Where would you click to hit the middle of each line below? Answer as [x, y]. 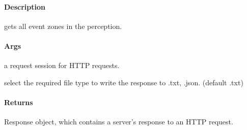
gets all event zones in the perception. [63, 26]
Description [25, 6]
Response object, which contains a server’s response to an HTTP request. [119, 122]
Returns [19, 102]
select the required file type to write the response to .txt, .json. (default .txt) [124, 82]
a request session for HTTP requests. [62, 65]
